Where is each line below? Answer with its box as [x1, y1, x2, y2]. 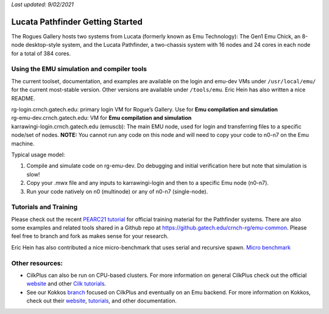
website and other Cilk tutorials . [26, 280, 107, 287]
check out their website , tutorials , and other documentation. [26, 297, 177, 304]
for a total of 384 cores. [11, 49, 71, 57]
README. [11, 94, 36, 102]
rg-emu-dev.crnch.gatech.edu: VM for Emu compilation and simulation [11, 114, 192, 122]
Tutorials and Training [11, 203, 78, 211]
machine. [11, 140, 35, 147]
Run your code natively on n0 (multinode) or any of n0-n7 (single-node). [26, 187, 208, 195]
